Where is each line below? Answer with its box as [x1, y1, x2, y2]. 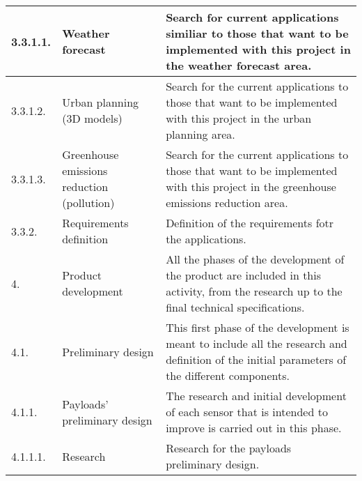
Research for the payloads [166, 440, 292, 456]
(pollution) [62, 194, 115, 211]
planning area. [166, 126, 235, 142]
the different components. [166, 367, 290, 383]
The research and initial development [166, 388, 347, 404]
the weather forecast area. [166, 57, 312, 73]
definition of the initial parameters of [166, 351, 347, 367]
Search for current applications [166, 9, 339, 25]
